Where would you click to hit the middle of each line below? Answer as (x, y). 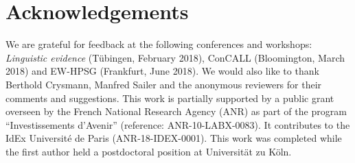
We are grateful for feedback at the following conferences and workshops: (159, 44)
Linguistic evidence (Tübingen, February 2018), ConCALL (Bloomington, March (175, 57)
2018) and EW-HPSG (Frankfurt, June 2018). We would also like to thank (162, 71)
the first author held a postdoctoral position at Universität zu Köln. (149, 151)
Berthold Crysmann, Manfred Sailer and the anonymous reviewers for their (164, 84)
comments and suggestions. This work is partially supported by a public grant (170, 98)
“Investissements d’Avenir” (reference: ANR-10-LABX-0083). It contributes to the (178, 124)
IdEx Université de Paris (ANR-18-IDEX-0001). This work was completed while (174, 138)
